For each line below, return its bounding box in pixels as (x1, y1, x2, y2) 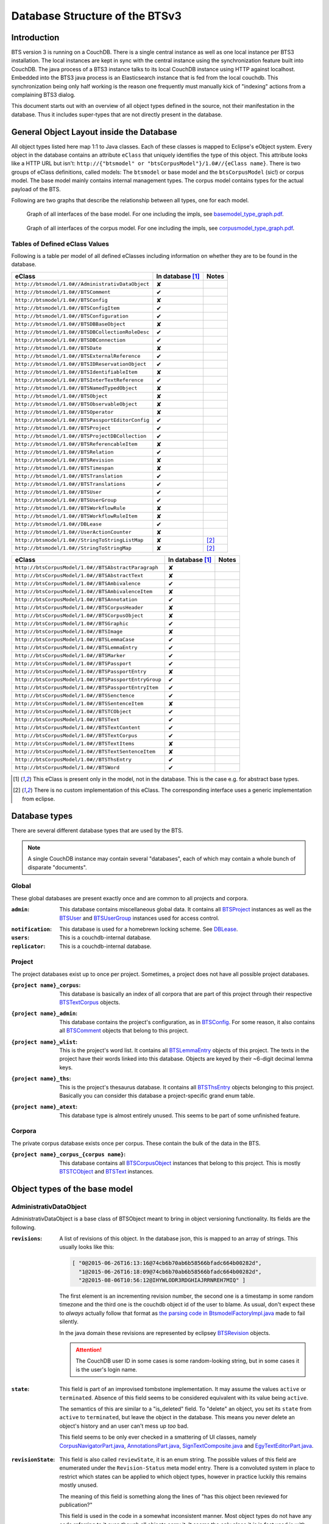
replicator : (11, 942, 46, 950)
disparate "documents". (27, 863, 88, 871)
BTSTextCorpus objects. (59, 999, 121, 1006)
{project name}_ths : (11, 1075, 71, 1082)
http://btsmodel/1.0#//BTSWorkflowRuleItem (15, 513, 138, 519)
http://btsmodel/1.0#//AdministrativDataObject (15, 281, 149, 288)
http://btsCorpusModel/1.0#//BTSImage (15, 628, 123, 635)
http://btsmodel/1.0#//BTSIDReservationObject (15, 361, 147, 368)
